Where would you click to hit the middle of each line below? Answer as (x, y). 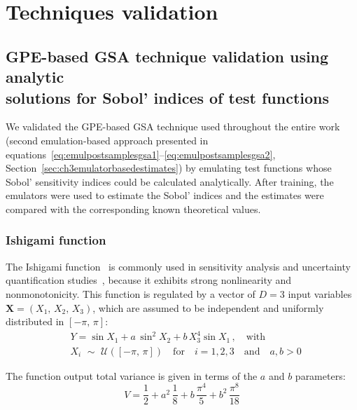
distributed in (35, 321)
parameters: (320, 375)
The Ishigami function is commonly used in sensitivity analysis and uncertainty (178, 266)
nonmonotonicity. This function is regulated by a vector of (131, 293)
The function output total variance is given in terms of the (132, 375)
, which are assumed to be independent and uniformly (208, 307)
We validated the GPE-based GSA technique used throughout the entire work (173, 127)
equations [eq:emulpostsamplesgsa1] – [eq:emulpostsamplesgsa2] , (141, 154)
